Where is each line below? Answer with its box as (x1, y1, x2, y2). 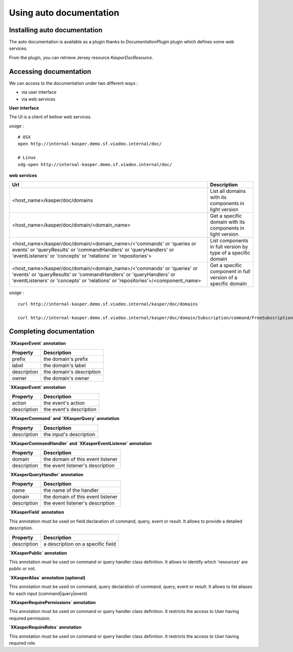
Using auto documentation (9, 7, 120, 18)
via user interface (21, 89, 57, 95)
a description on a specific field (43, 540, 116, 547)
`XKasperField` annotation (9, 509, 64, 515)
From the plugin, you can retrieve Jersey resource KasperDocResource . (9, 54, 153, 61)
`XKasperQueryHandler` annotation (9, 472, 84, 478)
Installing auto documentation (9, 26, 103, 34)
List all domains (210, 188, 246, 195)
